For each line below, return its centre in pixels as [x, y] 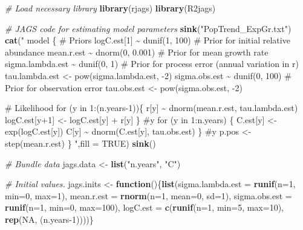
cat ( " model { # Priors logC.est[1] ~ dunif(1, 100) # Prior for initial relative [148, 40]
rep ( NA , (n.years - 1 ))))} [49, 219]
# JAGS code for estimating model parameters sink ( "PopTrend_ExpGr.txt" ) [148, 28]
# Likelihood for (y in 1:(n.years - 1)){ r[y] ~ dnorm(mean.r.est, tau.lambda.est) [151, 108]
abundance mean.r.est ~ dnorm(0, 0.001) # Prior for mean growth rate [137, 52]
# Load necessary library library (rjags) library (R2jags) [110, 8]
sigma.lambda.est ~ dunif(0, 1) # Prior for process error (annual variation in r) [152, 64]
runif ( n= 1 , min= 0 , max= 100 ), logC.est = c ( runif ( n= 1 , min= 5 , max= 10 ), [144, 207]
